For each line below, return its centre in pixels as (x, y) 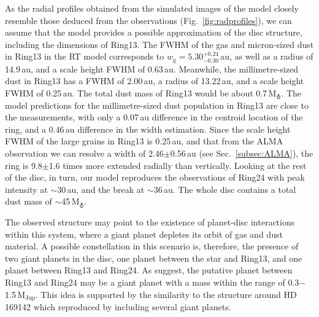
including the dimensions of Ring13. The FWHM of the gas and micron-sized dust (159, 44)
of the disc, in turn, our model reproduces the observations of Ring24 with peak (155, 177)
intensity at (26, 189)
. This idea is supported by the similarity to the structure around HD (166, 294)
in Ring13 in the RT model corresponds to (85, 56)
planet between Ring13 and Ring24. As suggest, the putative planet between (149, 270)
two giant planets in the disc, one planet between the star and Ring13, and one (154, 258)
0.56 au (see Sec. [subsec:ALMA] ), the (242, 153)
